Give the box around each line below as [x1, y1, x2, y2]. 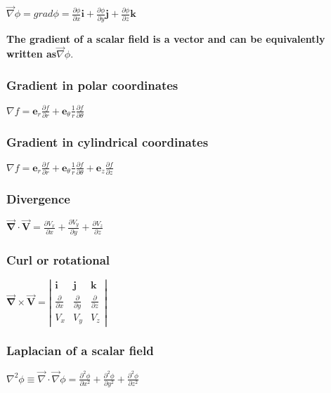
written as [6, 46, 57, 61]
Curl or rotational [6, 251, 110, 268]
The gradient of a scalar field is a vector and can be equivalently [6, 31, 325, 46]
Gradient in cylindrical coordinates [6, 133, 209, 150]
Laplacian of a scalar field [6, 342, 154, 359]
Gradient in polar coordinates [6, 76, 179, 93]
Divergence [6, 189, 70, 207]
